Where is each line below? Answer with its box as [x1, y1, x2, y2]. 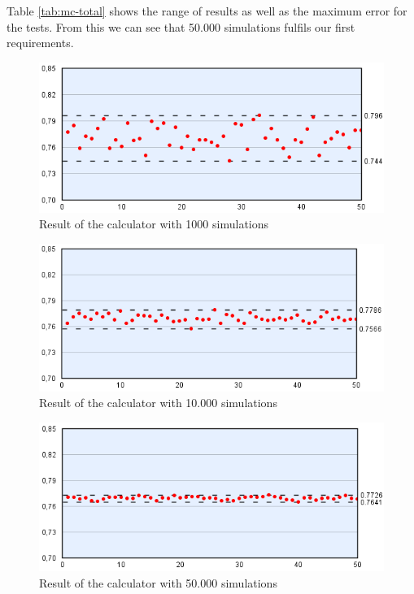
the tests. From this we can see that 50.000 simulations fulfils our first [7, 18, 355, 35]
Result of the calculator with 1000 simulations [39, 215, 269, 232]
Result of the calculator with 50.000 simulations [39, 574, 277, 592]
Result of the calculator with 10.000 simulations [39, 394, 277, 411]
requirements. [7, 34, 74, 51]
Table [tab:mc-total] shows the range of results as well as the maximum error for [7, 2, 407, 19]
